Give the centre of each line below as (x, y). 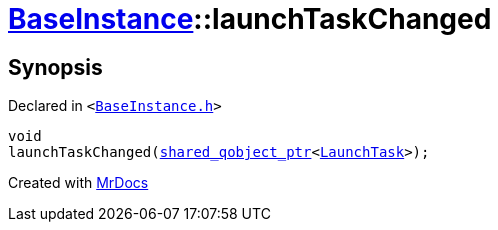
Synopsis (55, 67)
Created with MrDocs (78, 183)
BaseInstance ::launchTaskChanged (250, 19)
